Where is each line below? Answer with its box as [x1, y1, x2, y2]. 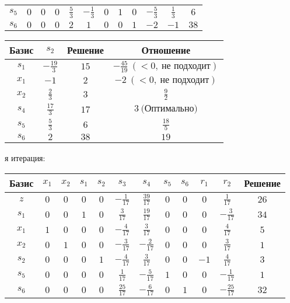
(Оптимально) [141, 104, 198, 114]
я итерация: [5, 152, 46, 164]
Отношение [141, 43, 191, 57]
